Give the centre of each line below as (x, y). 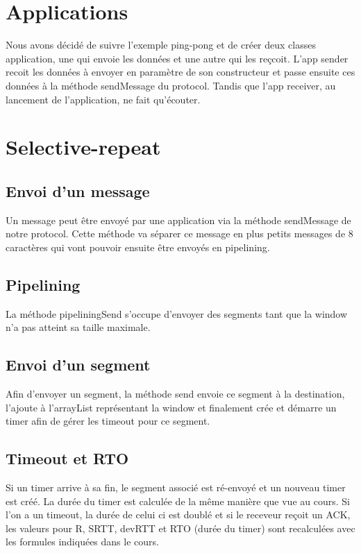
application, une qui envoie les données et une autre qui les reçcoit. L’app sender (177, 58)
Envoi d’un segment (78, 365)
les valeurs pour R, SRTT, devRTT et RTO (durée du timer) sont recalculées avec (180, 528)
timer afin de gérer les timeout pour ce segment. (108, 421)
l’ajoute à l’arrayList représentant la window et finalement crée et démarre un (171, 407)
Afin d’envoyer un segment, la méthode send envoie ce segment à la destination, (175, 394)
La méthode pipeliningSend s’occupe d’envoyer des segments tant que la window (177, 313)
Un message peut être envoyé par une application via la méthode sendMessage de (178, 220)
